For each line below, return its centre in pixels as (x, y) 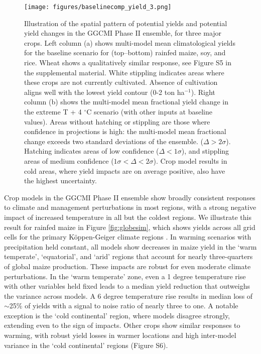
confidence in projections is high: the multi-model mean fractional (125, 131)
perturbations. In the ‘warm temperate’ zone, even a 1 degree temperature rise (125, 276)
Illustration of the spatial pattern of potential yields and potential (126, 23)
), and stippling (205, 151)
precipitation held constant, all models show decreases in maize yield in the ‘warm (130, 246)
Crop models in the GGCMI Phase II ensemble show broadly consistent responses (130, 197)
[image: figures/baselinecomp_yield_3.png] (98, 7)
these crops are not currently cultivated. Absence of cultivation (121, 82)
